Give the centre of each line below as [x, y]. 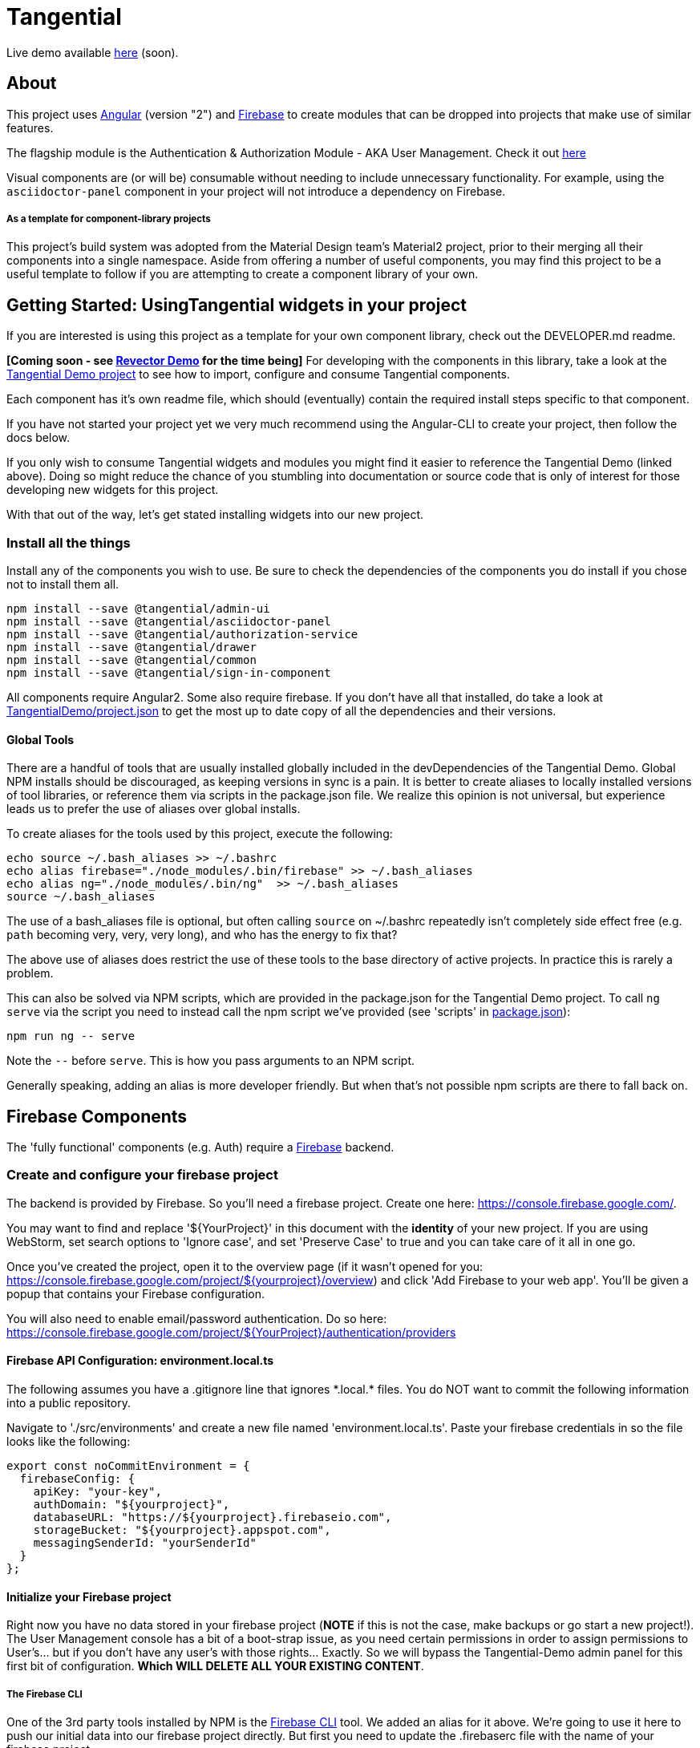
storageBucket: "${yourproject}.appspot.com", [182, 1530]
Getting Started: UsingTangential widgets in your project [237, 305]
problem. [30, 973]
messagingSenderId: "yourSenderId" [145, 1543]
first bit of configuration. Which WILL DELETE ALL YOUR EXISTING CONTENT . [215, 1666]
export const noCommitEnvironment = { [128, 1466]
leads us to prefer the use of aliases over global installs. [154, 809]
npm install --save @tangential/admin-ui [138, 608]
